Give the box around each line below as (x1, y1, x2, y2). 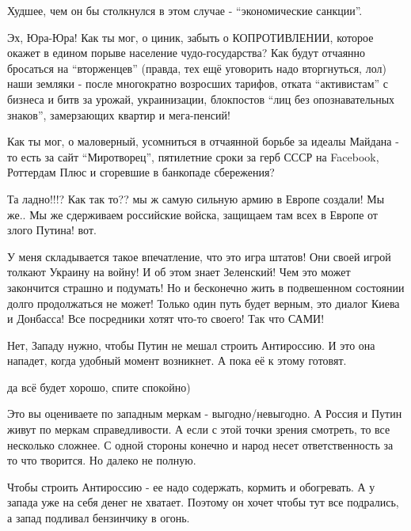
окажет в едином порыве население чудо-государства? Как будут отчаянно (7, 44, 366, 61)
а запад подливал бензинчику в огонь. (7, 510, 190, 526)
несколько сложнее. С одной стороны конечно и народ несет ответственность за (7, 436, 394, 453)
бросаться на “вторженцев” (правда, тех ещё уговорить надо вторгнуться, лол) (7, 59, 386, 76)
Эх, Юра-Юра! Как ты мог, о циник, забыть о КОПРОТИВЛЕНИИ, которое (7, 28, 374, 45)
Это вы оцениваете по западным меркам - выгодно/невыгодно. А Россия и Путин (7, 405, 402, 422)
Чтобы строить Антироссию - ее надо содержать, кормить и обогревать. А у (7, 478, 375, 495)
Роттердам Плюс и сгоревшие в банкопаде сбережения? (7, 164, 275, 180)
